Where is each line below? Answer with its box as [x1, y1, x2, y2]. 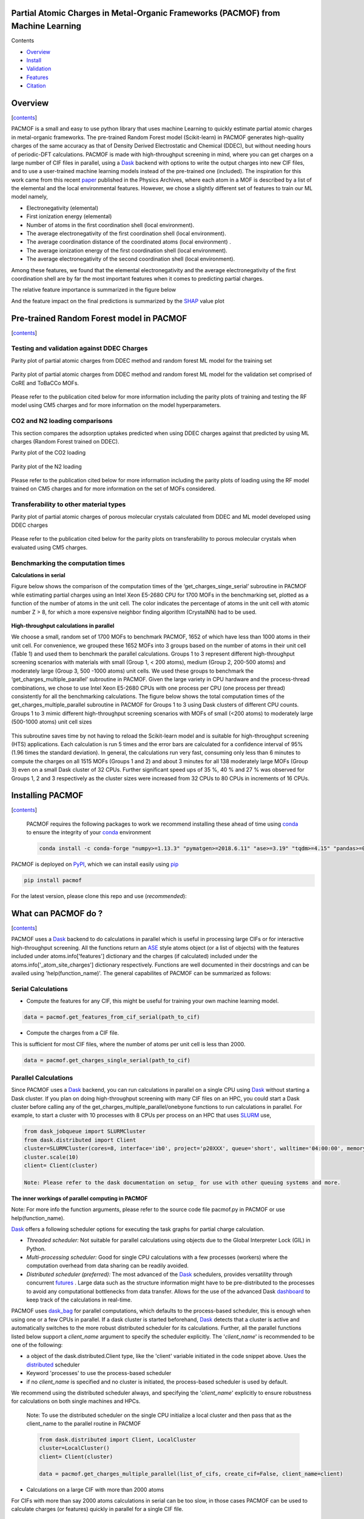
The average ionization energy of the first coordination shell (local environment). [26, 247, 227, 254]
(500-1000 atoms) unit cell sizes [11, 718, 92, 725]
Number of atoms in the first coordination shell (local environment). [26, 221, 195, 228]
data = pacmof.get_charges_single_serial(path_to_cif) [24, 1057, 190, 1063]
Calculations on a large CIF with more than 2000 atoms [26, 1486, 164, 1493]
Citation [26, 82, 46, 89]
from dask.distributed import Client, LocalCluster [39, 1436, 197, 1443]
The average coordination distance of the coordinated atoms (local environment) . [26, 238, 231, 245]
